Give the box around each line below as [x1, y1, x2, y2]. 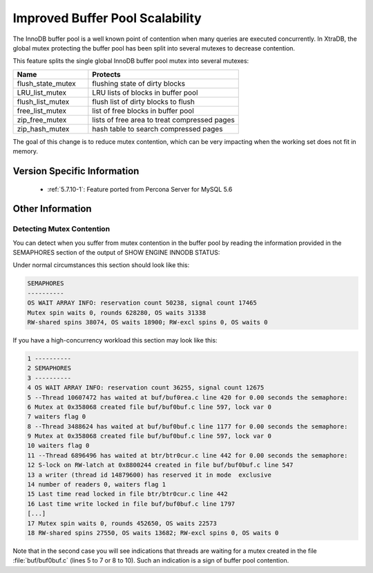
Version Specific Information [12, 165, 140, 176]
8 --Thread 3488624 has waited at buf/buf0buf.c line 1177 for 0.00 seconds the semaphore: [27, 422, 348, 430]
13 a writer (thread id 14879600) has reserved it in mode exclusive [27, 471, 272, 479]
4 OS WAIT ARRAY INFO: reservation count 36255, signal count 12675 [27, 384, 265, 392]
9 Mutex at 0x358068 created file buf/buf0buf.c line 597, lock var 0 [27, 433, 272, 440]
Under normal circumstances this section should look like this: [12, 261, 190, 269]
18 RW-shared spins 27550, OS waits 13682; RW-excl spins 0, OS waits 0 [27, 529, 279, 536]
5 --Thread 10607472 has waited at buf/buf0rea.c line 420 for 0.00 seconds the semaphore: [27, 393, 348, 401]
